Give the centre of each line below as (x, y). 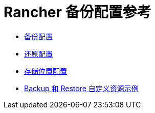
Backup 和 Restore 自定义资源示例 (81, 88)
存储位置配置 (46, 71)
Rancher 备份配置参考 (77, 12)
